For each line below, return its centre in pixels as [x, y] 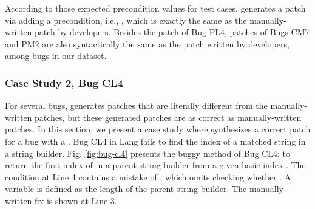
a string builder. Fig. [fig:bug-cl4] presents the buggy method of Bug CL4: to [147, 153]
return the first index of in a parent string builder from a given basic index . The [155, 165]
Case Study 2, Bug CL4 [64, 82]
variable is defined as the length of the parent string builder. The [126, 189]
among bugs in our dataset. [56, 56]
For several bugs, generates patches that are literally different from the [136, 105]
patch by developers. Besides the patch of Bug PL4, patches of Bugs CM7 [172, 32]
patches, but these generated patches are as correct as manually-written [168, 117]
